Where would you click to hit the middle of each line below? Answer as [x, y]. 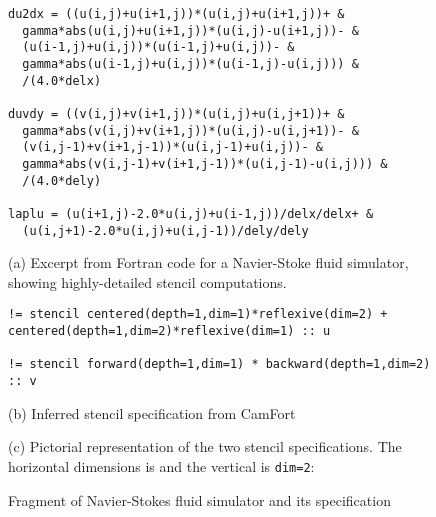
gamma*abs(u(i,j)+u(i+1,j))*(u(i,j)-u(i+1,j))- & [190, 30]
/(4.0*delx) [62, 80]
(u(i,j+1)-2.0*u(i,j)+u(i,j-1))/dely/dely [165, 230]
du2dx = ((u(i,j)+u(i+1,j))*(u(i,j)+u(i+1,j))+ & [176, 14]
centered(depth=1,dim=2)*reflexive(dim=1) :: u [169, 331]
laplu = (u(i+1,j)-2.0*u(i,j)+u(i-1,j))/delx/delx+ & [191, 213]
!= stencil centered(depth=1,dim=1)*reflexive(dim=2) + [198, 314]
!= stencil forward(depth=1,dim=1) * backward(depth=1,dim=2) [219, 364]
